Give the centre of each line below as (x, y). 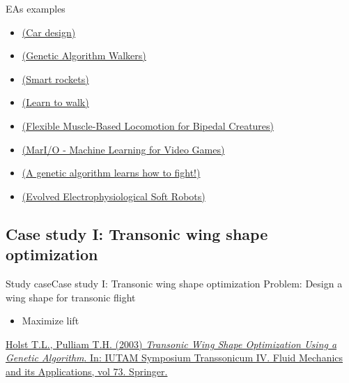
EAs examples (36, 8)
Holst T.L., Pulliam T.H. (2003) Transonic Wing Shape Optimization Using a (171, 344)
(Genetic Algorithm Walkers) (84, 55)
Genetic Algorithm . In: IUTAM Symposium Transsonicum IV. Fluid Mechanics (174, 358)
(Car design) (49, 32)
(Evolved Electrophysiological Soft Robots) (114, 196)
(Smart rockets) (55, 78)
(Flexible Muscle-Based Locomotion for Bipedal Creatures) (148, 125)
